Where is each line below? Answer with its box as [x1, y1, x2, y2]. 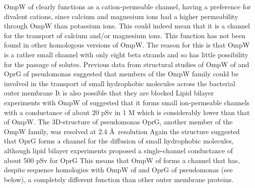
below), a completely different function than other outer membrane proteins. [4, 174, 234, 184]
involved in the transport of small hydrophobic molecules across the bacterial [4, 78, 235, 88]
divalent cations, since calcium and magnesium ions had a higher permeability [4, 11, 238, 21]
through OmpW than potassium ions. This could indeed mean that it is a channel [4, 21, 250, 31]
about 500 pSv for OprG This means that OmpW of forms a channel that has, [4, 155, 240, 165]
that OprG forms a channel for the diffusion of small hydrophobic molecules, [4, 136, 234, 146]
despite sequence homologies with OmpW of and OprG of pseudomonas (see [4, 164, 233, 175]
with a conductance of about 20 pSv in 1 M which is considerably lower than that [4, 107, 250, 117]
